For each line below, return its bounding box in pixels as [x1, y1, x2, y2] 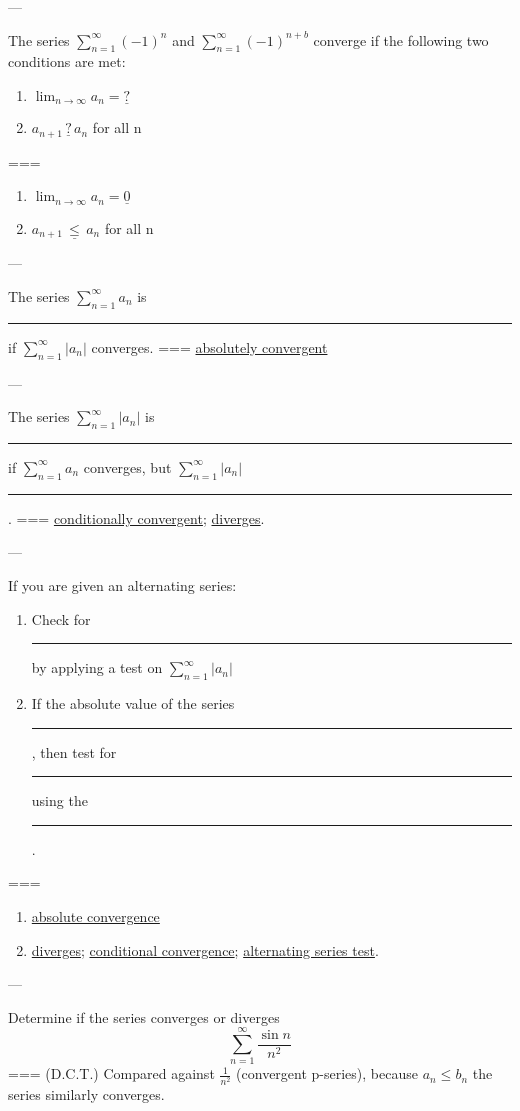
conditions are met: [8, 51, 126, 72]
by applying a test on [31, 657, 163, 678]
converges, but [83, 456, 172, 477]
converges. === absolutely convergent [91, 336, 328, 357]
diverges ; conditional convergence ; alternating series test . [31, 939, 379, 960]
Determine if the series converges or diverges [8, 1006, 280, 1027]
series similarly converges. [8, 1083, 165, 1104]
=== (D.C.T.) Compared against [8, 1063, 215, 1084]
